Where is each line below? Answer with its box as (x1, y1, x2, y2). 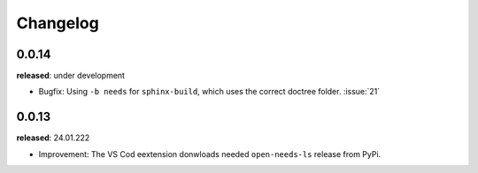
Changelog (16, 13, 99, 33)
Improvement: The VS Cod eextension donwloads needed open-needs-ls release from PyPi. (38, 148, 382, 159)
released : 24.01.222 (16, 132, 90, 143)
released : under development (16, 71, 126, 81)
